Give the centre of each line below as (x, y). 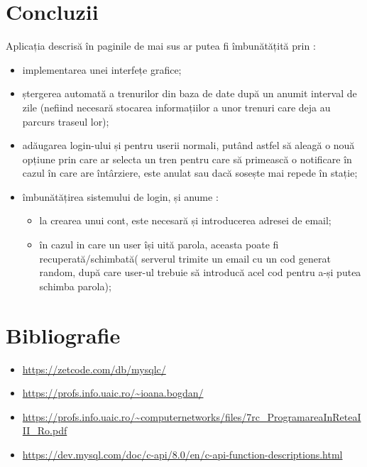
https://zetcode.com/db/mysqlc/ (94, 369)
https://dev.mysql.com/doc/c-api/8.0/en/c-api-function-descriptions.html (182, 454)
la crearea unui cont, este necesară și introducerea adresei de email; (185, 220)
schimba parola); (75, 286)
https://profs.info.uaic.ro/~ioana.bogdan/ (113, 393)
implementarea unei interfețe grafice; (102, 69)
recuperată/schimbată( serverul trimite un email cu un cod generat (185, 258)
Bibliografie (63, 335)
